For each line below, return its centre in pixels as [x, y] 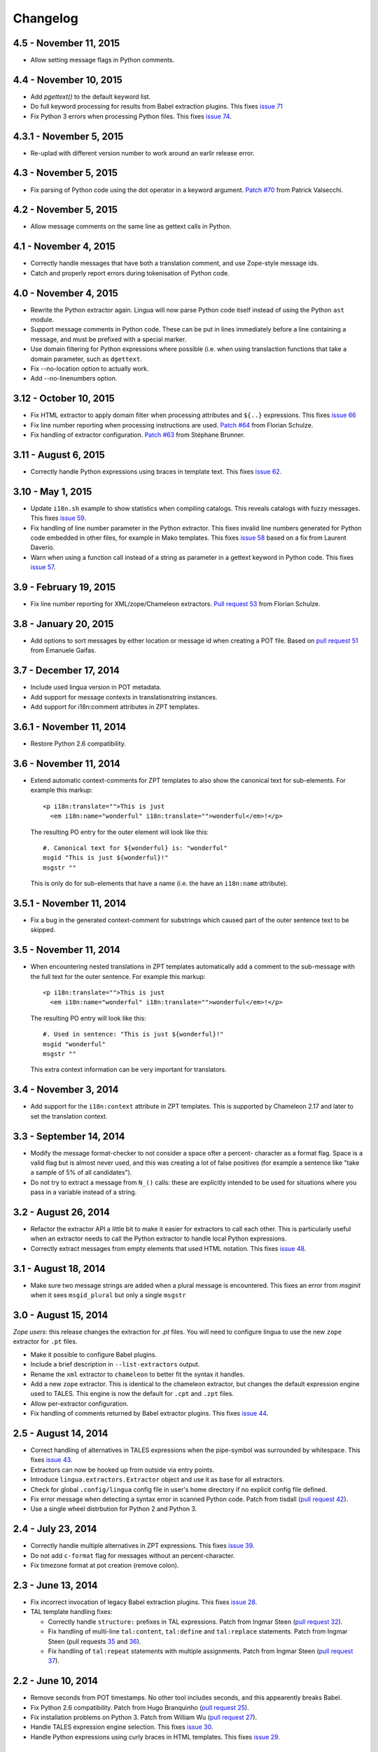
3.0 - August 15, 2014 [61, 1315]
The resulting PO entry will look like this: [88, 1018]
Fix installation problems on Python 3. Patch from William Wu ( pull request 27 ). [144, 1718]
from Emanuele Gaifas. [63, 650]
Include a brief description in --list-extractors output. [115, 1364]
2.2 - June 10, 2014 [55, 1681]
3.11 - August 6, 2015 [59, 454]
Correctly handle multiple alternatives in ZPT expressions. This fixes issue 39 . [142, 1546]
